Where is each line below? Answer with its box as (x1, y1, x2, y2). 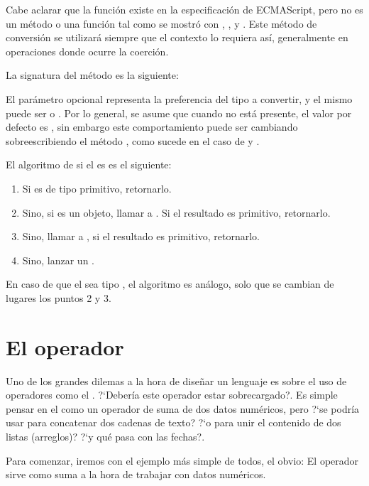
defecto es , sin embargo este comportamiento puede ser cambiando (6, 119, 298, 134)
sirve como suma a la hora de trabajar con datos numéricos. (6, 467, 266, 482)
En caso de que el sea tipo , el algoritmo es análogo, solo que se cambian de (6, 276, 334, 291)
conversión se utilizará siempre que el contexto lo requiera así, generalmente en (6, 30, 348, 45)
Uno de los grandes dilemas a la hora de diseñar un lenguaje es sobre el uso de (6, 373, 347, 388)
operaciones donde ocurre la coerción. (6, 43, 169, 58)
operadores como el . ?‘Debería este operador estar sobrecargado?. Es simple (6, 387, 338, 402)
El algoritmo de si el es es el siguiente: (6, 157, 172, 172)
